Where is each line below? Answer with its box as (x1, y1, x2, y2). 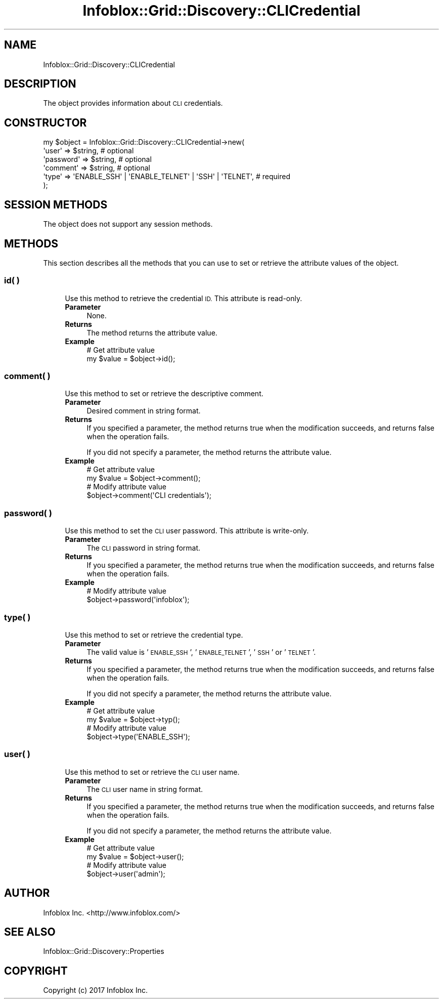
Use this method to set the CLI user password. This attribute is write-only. (65, 526, 309, 535)
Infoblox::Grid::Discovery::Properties (43, 947, 164, 956)
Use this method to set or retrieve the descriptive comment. (65, 389, 263, 398)
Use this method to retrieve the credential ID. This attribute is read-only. (65, 294, 302, 303)
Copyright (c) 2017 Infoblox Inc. (43, 986, 148, 995)
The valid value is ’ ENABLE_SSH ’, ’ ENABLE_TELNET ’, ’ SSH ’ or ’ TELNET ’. (86, 647, 316, 656)
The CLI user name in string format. (86, 784, 203, 793)
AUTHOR (4, 887, 50, 900)
